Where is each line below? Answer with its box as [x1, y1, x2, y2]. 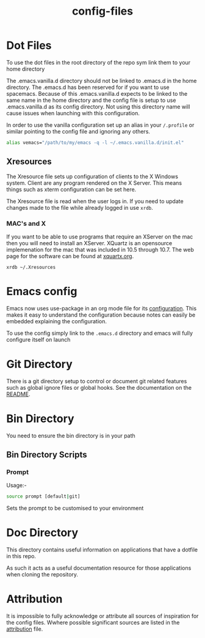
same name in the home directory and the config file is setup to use [6, 96, 176, 104]
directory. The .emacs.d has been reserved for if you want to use [6, 84, 170, 91]
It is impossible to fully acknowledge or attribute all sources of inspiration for [6, 612, 199, 620]
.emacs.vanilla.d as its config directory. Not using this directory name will [6, 102, 190, 110]
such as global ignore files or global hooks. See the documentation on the [6, 384, 192, 391]
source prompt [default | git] [6, 493, 81, 500]
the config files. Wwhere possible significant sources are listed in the [6, 619, 180, 626]
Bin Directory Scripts [6, 450, 87, 460]
